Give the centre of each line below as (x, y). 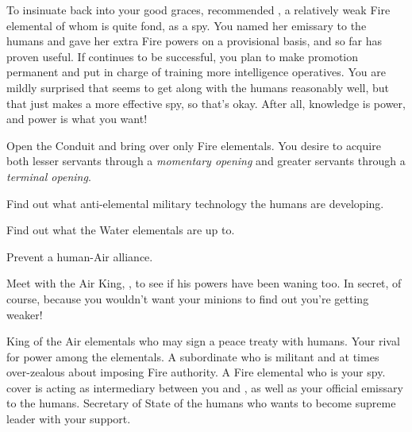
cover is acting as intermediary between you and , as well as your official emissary (205, 387)
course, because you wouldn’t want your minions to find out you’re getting (188, 298)
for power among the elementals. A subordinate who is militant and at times (193, 356)
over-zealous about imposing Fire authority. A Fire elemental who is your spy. (196, 372)
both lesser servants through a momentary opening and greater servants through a (206, 161)
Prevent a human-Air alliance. (80, 256)
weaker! (25, 314)
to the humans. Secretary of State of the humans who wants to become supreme (201, 403)
